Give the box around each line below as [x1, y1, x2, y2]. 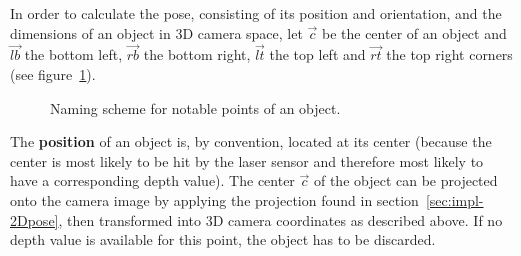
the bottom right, [143, 44, 251, 65]
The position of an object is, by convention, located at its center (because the [10, 131, 492, 152]
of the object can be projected [313, 170, 498, 191]
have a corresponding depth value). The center [10, 170, 295, 191]
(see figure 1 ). [10, 64, 96, 84]
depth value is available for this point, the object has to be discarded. [10, 229, 436, 250]
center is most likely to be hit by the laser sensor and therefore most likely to [10, 150, 484, 171]
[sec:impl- [425, 189, 484, 210]
